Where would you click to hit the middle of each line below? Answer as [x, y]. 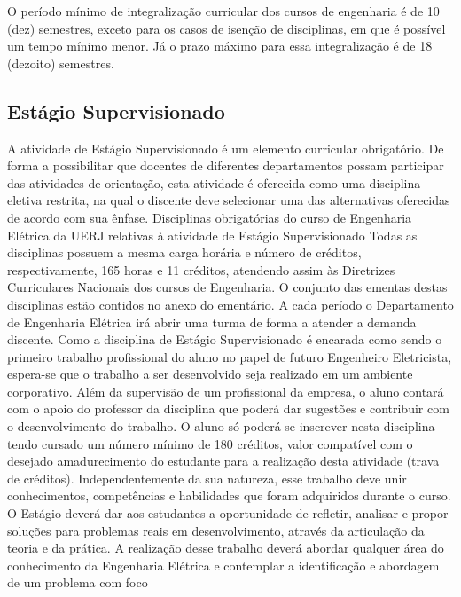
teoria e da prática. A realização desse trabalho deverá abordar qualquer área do [226, 548]
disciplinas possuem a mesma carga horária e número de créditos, [184, 252]
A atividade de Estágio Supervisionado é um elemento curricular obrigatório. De [226, 148]
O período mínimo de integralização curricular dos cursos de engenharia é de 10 [223, 11]
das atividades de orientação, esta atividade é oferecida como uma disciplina [214, 182]
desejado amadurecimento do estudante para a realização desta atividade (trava [223, 461]
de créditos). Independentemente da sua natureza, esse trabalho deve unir [207, 478]
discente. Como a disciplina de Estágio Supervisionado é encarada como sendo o [225, 339]
